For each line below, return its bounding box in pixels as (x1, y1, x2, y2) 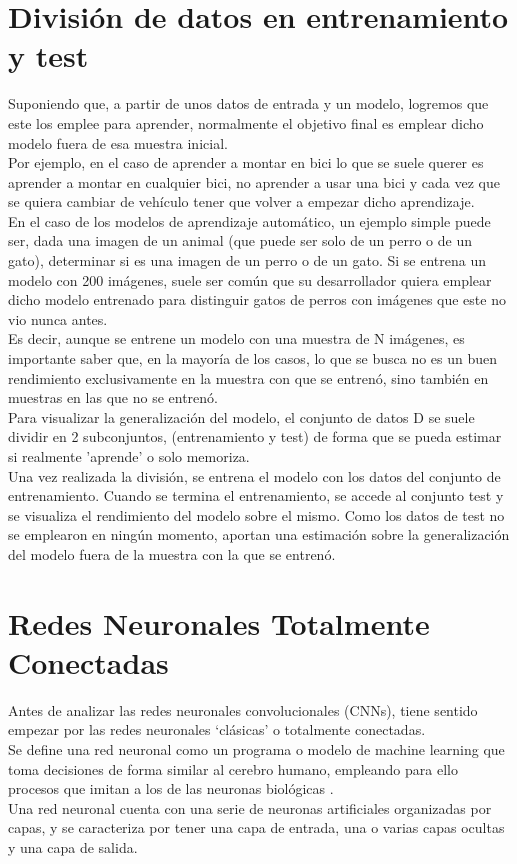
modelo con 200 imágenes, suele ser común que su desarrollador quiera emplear (8, 269, 492, 290)
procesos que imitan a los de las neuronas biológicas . (8, 778, 334, 799)
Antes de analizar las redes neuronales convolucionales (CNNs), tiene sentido (8, 699, 478, 720)
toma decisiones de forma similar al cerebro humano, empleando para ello (8, 758, 458, 779)
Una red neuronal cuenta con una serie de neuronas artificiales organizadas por (8, 797, 492, 818)
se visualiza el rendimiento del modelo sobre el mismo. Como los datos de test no (8, 504, 505, 525)
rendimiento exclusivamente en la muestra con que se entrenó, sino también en (8, 367, 489, 388)
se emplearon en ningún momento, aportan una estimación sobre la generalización (8, 524, 510, 545)
